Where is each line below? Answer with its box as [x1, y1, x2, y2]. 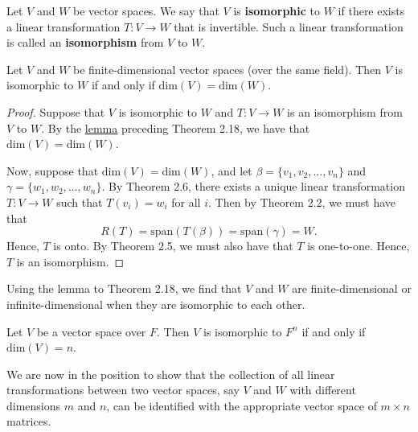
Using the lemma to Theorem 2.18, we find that [6, 280, 242, 297]
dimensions [6, 397, 61, 413]
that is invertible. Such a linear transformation [174, 18, 404, 35]
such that [56, 193, 103, 210]
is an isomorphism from [287, 103, 403, 120]
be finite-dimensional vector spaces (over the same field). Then [73, 60, 382, 77]
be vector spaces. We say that [73, 2, 219, 19]
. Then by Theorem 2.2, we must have [208, 193, 396, 210]
